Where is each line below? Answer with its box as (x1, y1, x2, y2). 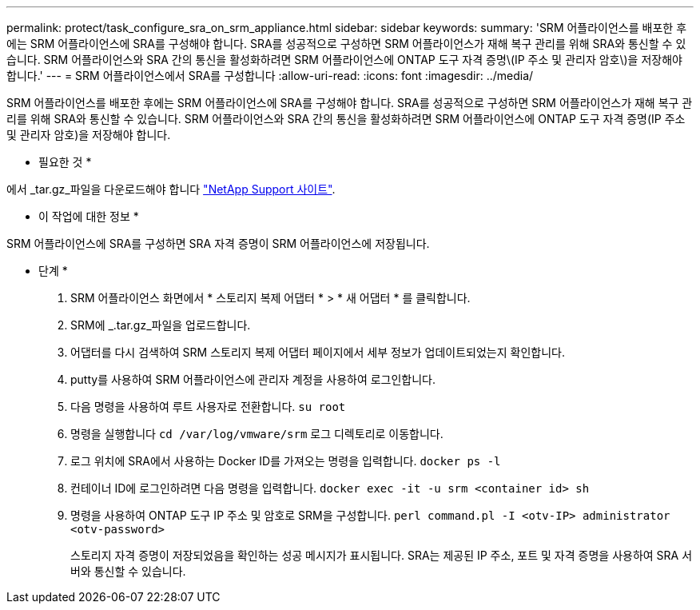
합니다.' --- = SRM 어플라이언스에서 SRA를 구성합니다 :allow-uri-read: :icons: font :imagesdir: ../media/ (6, 69, 534, 82)
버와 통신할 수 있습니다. (70, 564, 186, 578)
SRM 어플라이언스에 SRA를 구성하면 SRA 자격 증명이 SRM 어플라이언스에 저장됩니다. (6, 237, 430, 250)
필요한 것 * (38, 155, 92, 169)
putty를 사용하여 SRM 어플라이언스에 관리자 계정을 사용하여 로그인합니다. (70, 373, 436, 386)
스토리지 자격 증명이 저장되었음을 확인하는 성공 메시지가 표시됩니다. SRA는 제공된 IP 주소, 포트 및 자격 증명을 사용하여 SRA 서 (70, 548, 693, 562)
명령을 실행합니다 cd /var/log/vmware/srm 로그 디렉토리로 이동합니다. (70, 427, 443, 441)
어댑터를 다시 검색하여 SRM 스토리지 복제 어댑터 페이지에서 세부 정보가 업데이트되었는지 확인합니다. (70, 345, 565, 359)
